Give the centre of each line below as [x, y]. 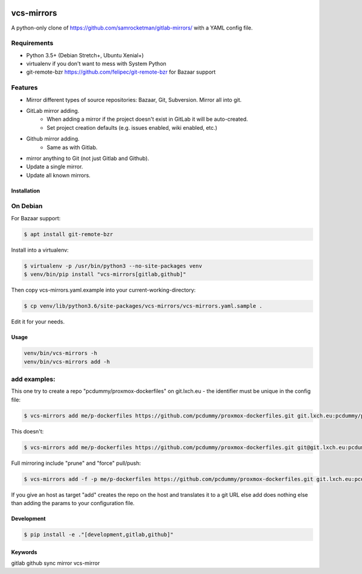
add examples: [33, 379]
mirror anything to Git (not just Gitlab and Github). [88, 158]
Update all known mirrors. [58, 175]
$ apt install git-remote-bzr [68, 234]
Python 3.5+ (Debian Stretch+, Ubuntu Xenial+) [85, 55]
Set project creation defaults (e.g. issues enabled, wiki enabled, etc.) [132, 127]
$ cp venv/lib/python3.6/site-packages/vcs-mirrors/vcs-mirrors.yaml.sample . [143, 306]
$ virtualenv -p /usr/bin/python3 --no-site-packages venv [113, 266]
